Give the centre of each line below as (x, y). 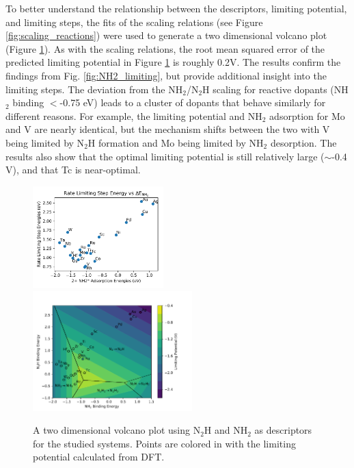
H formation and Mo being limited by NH (176, 142)
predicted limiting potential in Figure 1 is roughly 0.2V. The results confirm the (173, 62)
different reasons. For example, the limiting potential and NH (134, 115)
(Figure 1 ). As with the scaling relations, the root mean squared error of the (165, 48)
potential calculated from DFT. (99, 457)
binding (28, 102)
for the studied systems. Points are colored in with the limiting (164, 443)
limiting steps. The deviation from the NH (94, 89)
